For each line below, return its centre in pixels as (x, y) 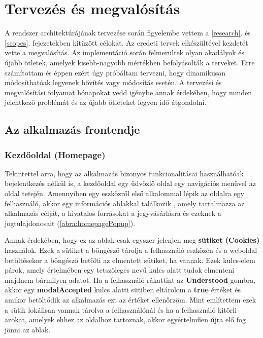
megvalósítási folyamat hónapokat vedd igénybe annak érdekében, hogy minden (128, 92)
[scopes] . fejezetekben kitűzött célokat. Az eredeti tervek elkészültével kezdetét (126, 42)
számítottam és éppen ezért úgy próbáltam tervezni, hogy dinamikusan (115, 72)
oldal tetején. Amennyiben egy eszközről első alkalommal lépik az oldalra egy (124, 193)
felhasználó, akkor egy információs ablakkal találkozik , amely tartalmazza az (125, 203)
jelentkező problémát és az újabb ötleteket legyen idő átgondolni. (106, 102)
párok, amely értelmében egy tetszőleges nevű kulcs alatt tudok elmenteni (120, 270)
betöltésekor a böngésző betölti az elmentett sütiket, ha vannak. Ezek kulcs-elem (130, 260)
